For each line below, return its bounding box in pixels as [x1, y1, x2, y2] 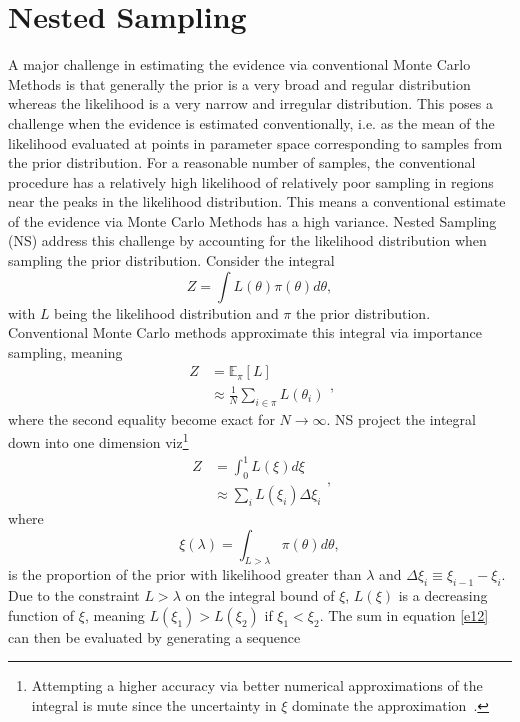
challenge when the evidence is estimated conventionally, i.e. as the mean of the [8, 112, 495, 133]
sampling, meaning [8, 341, 123, 362]
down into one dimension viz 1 [8, 429, 189, 453]
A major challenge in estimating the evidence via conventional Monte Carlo [8, 54, 471, 75]
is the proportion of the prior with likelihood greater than [8, 564, 362, 585]
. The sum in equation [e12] [319, 604, 489, 625]
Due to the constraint [8, 585, 140, 606]
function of [8, 604, 75, 625]
